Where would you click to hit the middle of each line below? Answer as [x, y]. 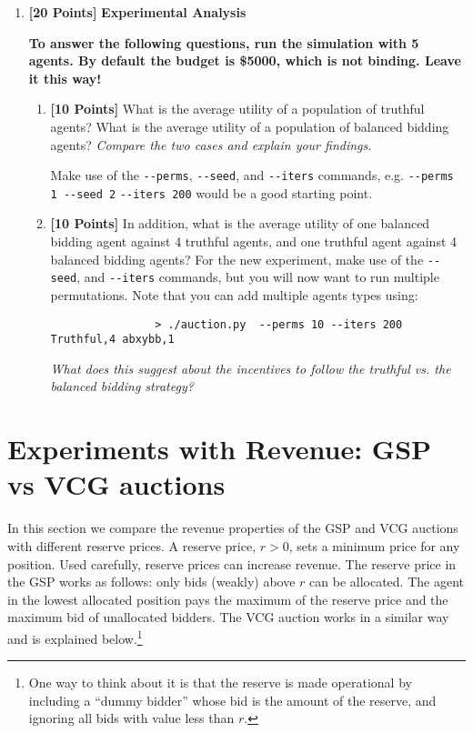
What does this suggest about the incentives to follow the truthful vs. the [251, 368]
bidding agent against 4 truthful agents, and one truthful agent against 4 [254, 241]
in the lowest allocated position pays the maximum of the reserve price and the [228, 599]
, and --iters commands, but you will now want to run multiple [258, 277]
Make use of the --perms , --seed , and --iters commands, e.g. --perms [252, 175]
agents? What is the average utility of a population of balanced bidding [250, 126]
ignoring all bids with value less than [131, 718]
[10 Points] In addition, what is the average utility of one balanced [240, 223]
